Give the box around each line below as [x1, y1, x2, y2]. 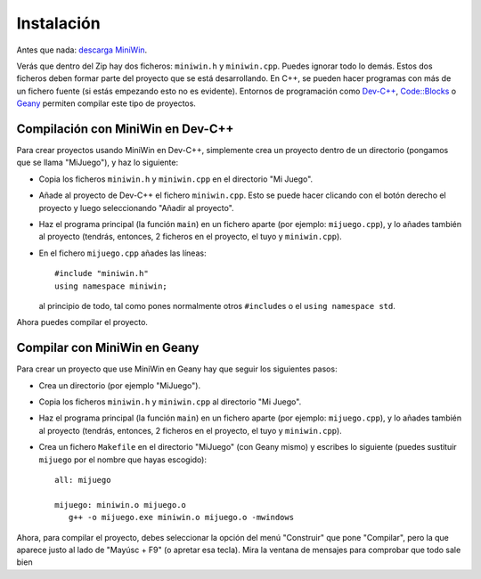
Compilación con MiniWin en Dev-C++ [16, 121, 234, 136]
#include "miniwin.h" [54, 268, 149, 279]
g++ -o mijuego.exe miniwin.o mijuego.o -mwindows [68, 512, 294, 523]
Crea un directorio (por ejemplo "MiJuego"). [38, 379, 200, 391]
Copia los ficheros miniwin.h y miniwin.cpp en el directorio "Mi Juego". [38, 174, 314, 184]
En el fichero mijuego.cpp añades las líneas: [38, 248, 207, 258]
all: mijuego [54, 475, 111, 485]
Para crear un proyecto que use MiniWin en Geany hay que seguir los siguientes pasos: [16, 363, 338, 374]
